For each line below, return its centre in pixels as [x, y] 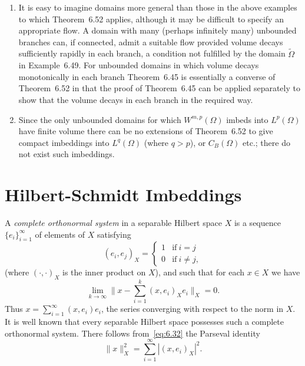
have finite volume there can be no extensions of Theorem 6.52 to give [146, 131]
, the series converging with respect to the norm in [192, 309]
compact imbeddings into [64, 142]
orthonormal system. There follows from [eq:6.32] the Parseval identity [132, 333]
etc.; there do [266, 142]
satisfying [114, 234]
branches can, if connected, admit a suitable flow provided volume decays [151, 41]
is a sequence [257, 223]
